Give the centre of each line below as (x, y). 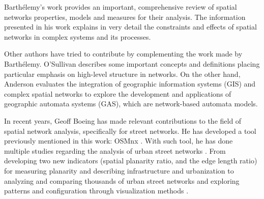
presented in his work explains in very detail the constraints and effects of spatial (130, 27)
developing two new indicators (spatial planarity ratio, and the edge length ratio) (131, 161)
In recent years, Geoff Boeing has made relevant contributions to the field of (123, 120)
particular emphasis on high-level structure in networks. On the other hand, (122, 74)
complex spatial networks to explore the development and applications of (118, 93)
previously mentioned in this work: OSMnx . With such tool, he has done (119, 141)
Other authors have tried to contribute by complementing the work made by (123, 54)
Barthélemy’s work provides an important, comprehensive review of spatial (121, 7)
